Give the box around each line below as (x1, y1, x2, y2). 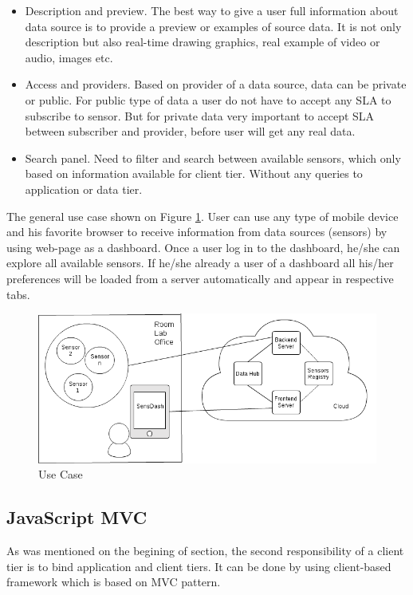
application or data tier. (25, 180, 143, 197)
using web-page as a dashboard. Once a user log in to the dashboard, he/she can (6, 238, 400, 255)
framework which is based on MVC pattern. (6, 573, 221, 590)
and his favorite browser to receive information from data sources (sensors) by (6, 223, 387, 240)
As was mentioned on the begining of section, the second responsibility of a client (6, 542, 404, 559)
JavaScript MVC (6, 505, 147, 530)
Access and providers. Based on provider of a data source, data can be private (25, 76, 407, 93)
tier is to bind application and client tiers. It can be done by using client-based (6, 558, 391, 574)
